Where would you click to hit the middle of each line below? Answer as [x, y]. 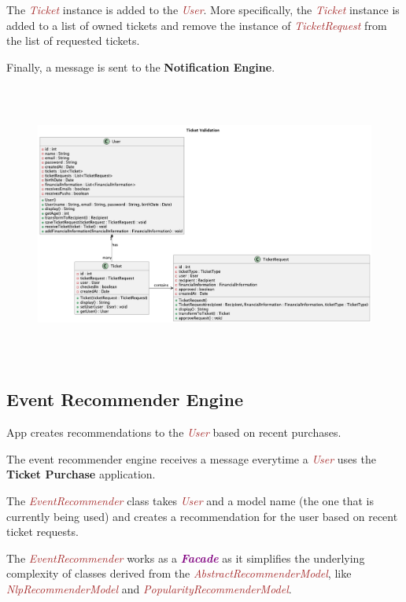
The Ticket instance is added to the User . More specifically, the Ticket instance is [203, 9]
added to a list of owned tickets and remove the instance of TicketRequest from [197, 25]
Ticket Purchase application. [81, 474]
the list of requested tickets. [73, 41]
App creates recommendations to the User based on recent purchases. [174, 432]
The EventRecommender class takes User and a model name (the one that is [190, 500]
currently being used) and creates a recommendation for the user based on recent [202, 516]
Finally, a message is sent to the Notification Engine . [141, 66]
